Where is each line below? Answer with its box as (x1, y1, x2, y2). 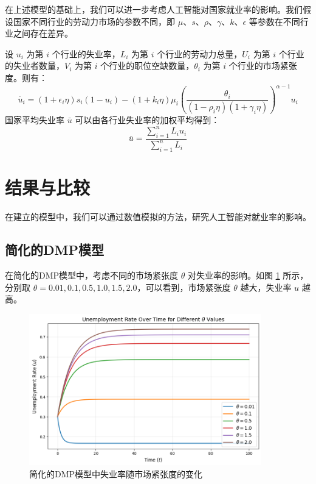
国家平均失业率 (5, 113, 64, 126)
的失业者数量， (5, 59, 64, 72)
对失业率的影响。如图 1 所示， (187, 268, 309, 281)
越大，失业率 (240, 280, 292, 293)
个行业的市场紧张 (228, 59, 297, 72)
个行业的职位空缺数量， (100, 59, 194, 72)
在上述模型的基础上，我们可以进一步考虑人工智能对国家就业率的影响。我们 (5, 3, 303, 15)
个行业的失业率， (52, 47, 120, 60)
